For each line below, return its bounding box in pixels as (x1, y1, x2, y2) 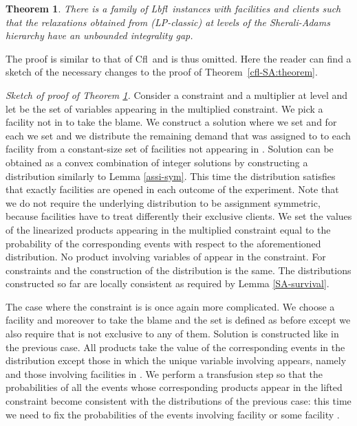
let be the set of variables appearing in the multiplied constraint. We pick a (6, 101, 323, 115)
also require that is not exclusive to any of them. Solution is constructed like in (6, 326, 339, 341)
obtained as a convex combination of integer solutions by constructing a (6, 155, 308, 169)
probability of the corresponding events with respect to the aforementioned (6, 236, 321, 250)
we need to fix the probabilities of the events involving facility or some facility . (6, 407, 340, 421)
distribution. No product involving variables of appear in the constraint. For (6, 249, 326, 264)
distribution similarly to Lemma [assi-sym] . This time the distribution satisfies (6, 168, 336, 183)
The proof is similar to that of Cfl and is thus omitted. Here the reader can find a (6, 51, 351, 65)
